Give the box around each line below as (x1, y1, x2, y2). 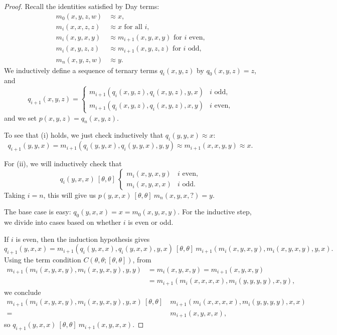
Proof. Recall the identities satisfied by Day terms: (4, 1, 159, 11)
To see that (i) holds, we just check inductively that (4, 130, 163, 140)
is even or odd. (128, 216, 174, 227)
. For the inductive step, (178, 206, 252, 217)
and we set (4, 112, 37, 123)
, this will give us (43, 189, 96, 200)
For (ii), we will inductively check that (4, 158, 122, 168)
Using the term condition (4, 254, 81, 264)
